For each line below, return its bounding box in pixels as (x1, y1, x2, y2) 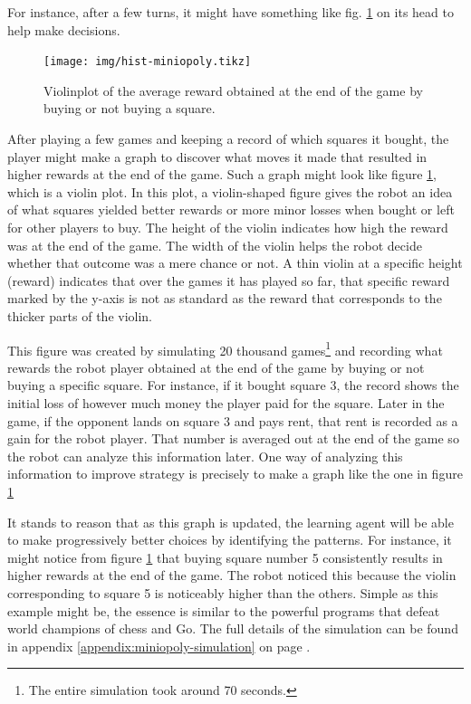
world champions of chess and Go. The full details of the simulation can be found (7, 619, 458, 638)
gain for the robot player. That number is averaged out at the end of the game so (7, 429, 459, 448)
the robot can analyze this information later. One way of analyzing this (7, 446, 403, 465)
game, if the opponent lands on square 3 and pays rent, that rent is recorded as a (7, 411, 458, 430)
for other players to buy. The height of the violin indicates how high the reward (7, 218, 448, 236)
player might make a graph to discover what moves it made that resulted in (7, 147, 428, 166)
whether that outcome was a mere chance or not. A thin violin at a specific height (7, 253, 463, 272)
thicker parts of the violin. (7, 306, 153, 325)
